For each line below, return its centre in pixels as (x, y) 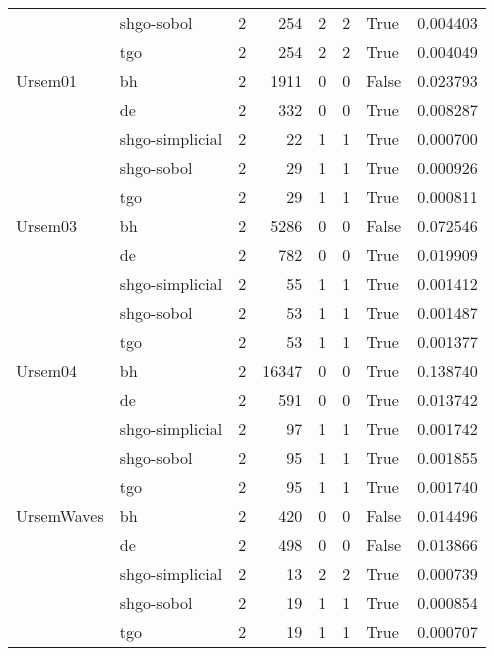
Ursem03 (47, 225)
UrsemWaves (60, 515)
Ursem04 (47, 370)
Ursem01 (47, 80)
